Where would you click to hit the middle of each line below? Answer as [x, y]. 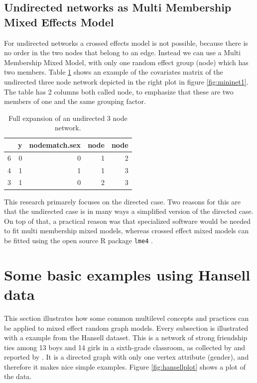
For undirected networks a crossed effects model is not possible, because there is [126, 43]
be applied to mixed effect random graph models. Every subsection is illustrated [126, 328]
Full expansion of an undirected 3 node [68, 118]
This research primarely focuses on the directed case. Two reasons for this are [122, 201]
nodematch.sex [55, 144]
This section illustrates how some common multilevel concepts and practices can [127, 318]
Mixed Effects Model [59, 22]
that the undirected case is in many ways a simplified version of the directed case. [129, 211]
